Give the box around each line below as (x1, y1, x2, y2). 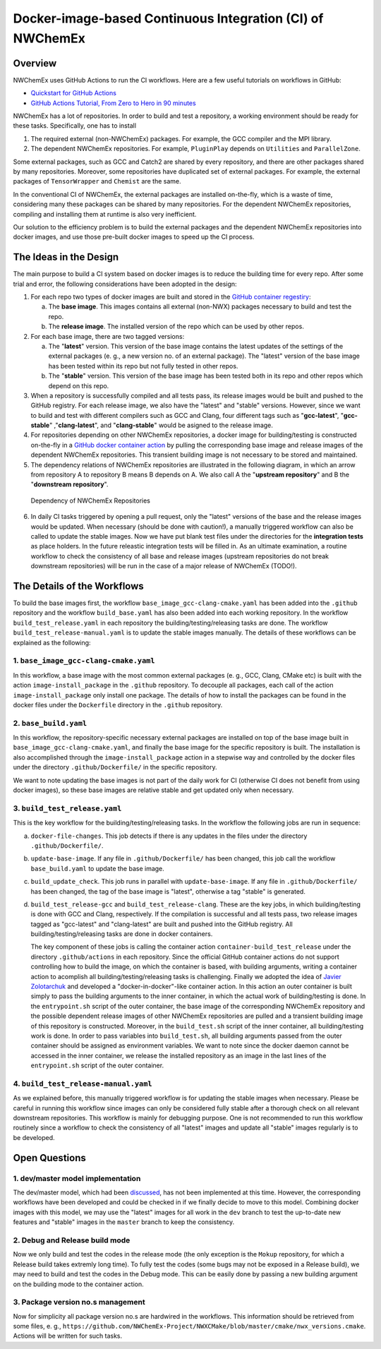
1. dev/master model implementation (13, 1173, 141, 1183)
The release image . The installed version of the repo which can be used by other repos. (48, 322, 305, 331)
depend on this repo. (48, 381, 109, 390)
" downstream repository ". (30, 480, 109, 488)
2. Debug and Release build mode (13, 1235, 131, 1245)
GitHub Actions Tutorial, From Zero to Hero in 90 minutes (30, 99, 197, 107)
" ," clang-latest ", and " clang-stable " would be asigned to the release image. (49, 421, 273, 430)
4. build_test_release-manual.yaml (13, 1079, 152, 1089)
